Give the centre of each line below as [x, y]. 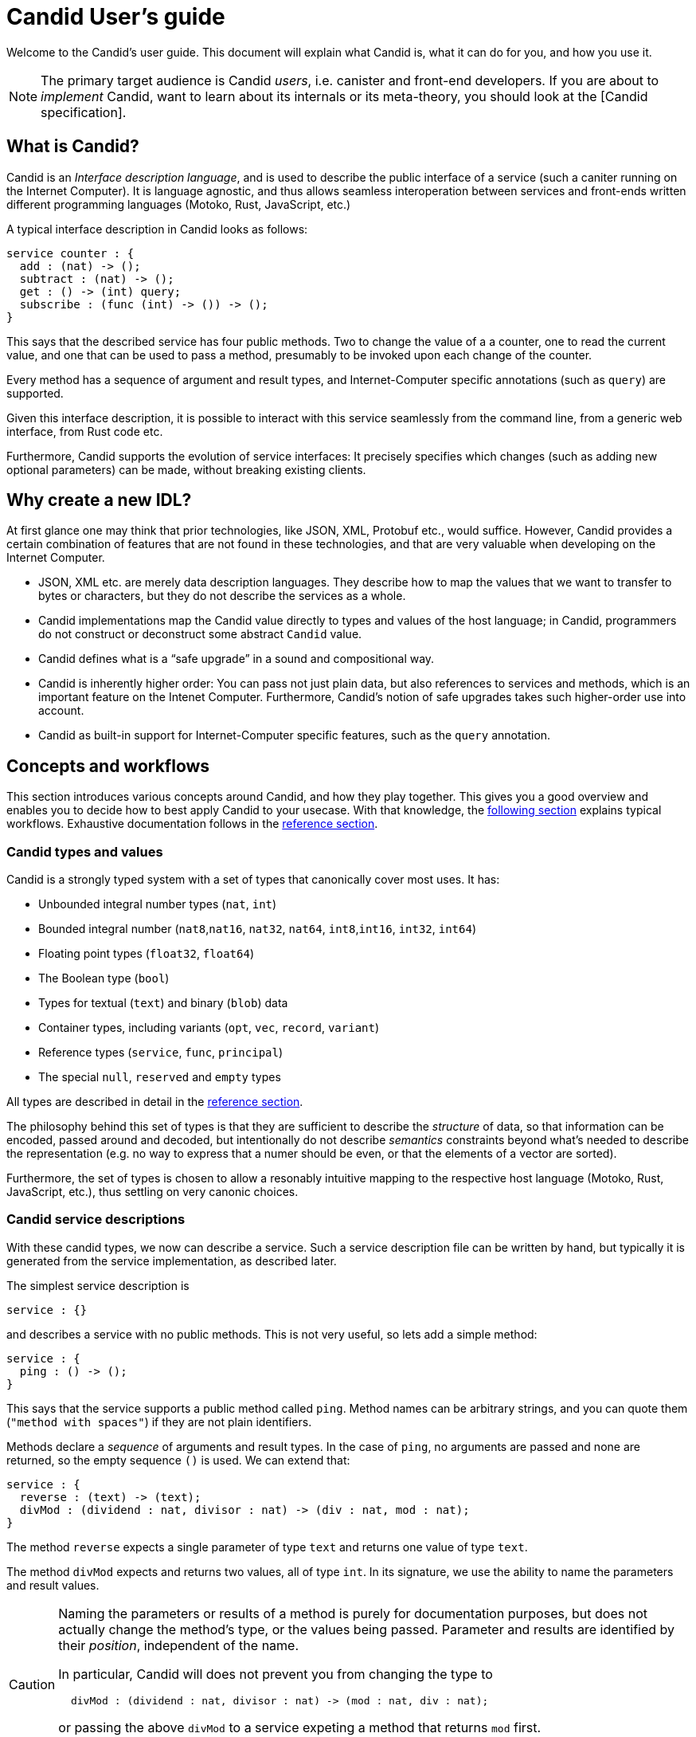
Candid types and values [85, 851]
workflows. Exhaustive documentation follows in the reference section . [192, 824]
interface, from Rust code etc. [85, 431]
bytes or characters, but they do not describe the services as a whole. [222, 596]
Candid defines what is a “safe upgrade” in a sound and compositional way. [237, 659]
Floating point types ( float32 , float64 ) [146, 954]
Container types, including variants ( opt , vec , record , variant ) [209, 1028]
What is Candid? [73, 147]
